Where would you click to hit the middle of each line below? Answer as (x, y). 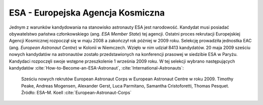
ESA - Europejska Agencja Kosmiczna (87, 13)
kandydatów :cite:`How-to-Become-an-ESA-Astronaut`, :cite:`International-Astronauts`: (96, 68)
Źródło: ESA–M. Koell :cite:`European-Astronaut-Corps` (76, 93)
